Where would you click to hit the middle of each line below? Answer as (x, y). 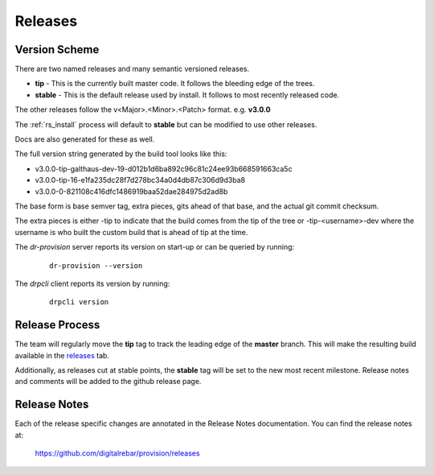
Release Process (57, 325)
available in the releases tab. (62, 355)
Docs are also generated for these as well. (85, 139)
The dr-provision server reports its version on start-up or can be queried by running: (155, 247)
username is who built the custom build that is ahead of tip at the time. (131, 232)
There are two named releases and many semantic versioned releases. (132, 69)
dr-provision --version (96, 265)
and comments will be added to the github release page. (108, 382)
